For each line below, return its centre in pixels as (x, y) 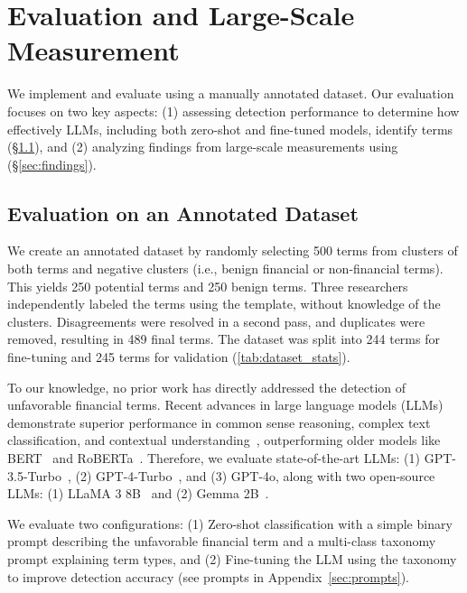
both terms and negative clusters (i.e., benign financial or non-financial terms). (225, 269)
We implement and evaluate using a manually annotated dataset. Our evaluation (231, 93)
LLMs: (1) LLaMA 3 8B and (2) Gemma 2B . (138, 493)
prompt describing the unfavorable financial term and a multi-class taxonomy (222, 541)
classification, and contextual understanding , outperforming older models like (224, 440)
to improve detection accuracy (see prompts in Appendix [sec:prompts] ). (208, 576)
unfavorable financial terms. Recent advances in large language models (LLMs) (225, 405)
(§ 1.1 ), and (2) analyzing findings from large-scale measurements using (203, 147)
